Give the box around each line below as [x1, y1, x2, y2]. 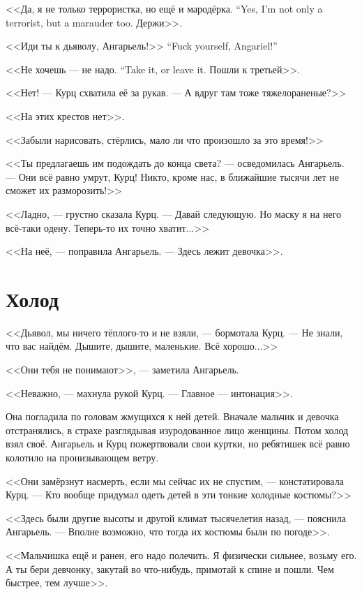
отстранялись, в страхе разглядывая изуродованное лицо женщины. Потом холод [6, 422, 349, 437]
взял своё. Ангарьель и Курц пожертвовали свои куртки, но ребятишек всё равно [6, 436, 350, 451]
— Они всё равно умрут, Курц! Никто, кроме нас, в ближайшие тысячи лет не [6, 169, 340, 184]
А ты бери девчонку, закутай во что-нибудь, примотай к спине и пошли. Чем [6, 561, 334, 576]
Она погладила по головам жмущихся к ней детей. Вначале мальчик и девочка [6, 409, 339, 424]
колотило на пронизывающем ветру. [6, 450, 159, 464]
